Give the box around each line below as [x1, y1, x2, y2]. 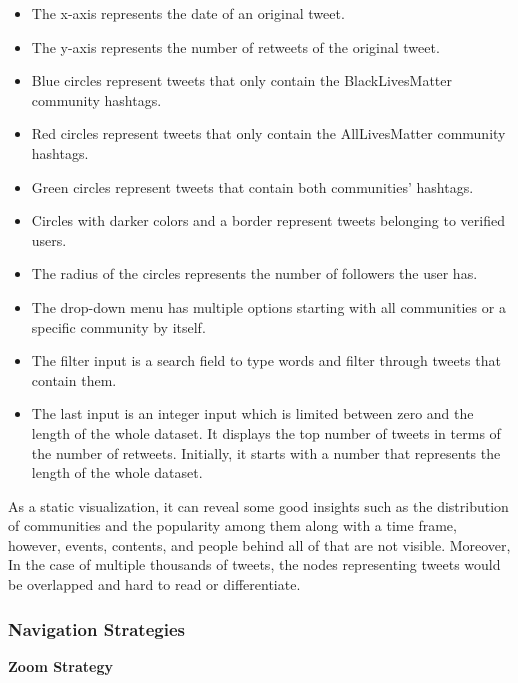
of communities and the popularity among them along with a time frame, [8, 515, 457, 536]
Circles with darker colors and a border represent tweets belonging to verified [31, 210, 505, 231]
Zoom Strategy [8, 655, 114, 676]
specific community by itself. [31, 316, 206, 337]
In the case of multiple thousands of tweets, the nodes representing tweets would [8, 554, 501, 575]
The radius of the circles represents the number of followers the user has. [31, 263, 478, 284]
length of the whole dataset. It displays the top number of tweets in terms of [31, 422, 501, 443]
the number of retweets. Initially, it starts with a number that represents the [31, 442, 501, 463]
